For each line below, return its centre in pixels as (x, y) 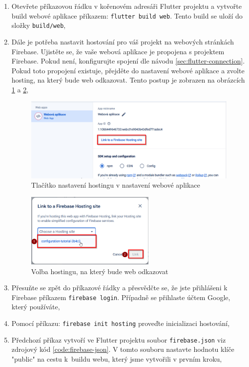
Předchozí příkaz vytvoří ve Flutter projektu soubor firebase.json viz (119, 339)
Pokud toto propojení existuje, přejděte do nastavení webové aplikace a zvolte (128, 70)
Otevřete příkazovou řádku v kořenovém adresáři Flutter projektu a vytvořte (127, 6)
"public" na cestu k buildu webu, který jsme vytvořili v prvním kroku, (117, 358)
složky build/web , (39, 25)
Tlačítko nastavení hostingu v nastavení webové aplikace (115, 185)
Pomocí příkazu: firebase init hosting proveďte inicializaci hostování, (121, 323)
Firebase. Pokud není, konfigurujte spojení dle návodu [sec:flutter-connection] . (128, 61)
